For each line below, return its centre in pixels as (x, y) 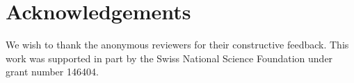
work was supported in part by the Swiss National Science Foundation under (169, 58)
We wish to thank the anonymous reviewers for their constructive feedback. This (177, 45)
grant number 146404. (52, 72)
